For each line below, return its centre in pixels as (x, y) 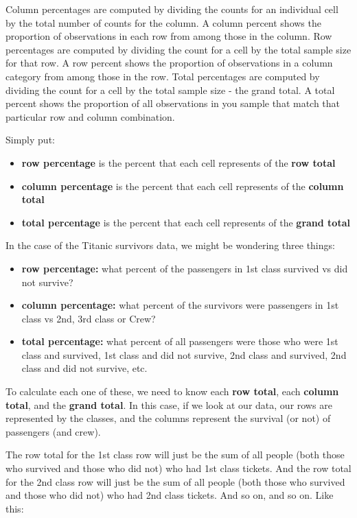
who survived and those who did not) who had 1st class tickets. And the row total (178, 468)
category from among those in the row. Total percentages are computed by (163, 76)
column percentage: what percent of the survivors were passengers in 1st (180, 305)
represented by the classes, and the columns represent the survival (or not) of (168, 418)
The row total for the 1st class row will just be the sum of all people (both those (175, 455)
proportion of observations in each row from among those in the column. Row (169, 36)
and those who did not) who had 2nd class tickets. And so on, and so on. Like (170, 495)
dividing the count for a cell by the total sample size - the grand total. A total (170, 90)
